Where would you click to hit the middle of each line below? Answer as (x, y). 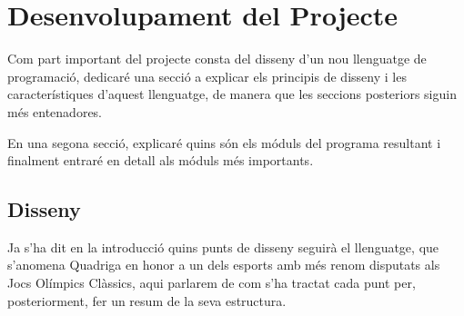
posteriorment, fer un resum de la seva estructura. (147, 300)
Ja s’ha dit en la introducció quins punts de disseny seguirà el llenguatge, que (223, 247)
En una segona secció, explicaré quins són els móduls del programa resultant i (224, 142)
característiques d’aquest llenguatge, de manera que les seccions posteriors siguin (232, 94)
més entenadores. (55, 111)
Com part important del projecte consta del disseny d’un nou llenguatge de (217, 59)
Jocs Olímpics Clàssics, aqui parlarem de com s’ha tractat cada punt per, (212, 283)
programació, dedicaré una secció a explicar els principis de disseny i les (207, 76)
